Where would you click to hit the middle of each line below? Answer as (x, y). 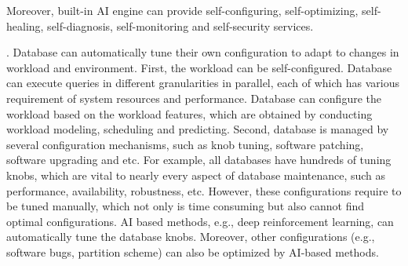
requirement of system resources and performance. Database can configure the (194, 98)
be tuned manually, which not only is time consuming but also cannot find (186, 206)
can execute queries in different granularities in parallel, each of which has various (203, 83)
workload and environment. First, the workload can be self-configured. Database (199, 67)
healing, (25, 26)
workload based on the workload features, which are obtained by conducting (189, 113)
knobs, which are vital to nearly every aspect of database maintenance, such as (196, 175)
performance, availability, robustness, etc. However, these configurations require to (204, 190)
